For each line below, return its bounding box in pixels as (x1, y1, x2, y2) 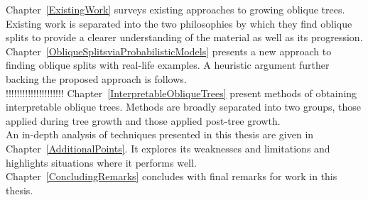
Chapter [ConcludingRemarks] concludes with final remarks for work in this (6, 169, 337, 184)
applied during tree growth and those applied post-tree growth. (6, 113, 281, 128)
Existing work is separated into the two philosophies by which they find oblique (6, 16, 352, 30)
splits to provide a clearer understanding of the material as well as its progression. (6, 30, 363, 45)
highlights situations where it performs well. (6, 155, 197, 170)
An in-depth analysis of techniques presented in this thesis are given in (6, 127, 314, 142)
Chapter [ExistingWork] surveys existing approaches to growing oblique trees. (6, 2, 345, 16)
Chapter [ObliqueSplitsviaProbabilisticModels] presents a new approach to (6, 43, 332, 58)
